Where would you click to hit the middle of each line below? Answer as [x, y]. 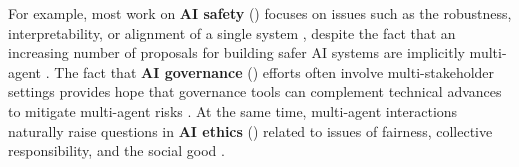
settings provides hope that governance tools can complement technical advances [255, 91]
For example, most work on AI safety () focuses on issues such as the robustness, [260, 13]
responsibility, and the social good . [116, 150]
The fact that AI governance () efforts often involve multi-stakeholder [274, 71]
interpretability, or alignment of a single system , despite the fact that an [232, 32]
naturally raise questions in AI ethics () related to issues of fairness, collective [250, 130]
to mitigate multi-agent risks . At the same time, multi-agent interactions [233, 110]
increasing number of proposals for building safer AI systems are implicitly [236, 52]
